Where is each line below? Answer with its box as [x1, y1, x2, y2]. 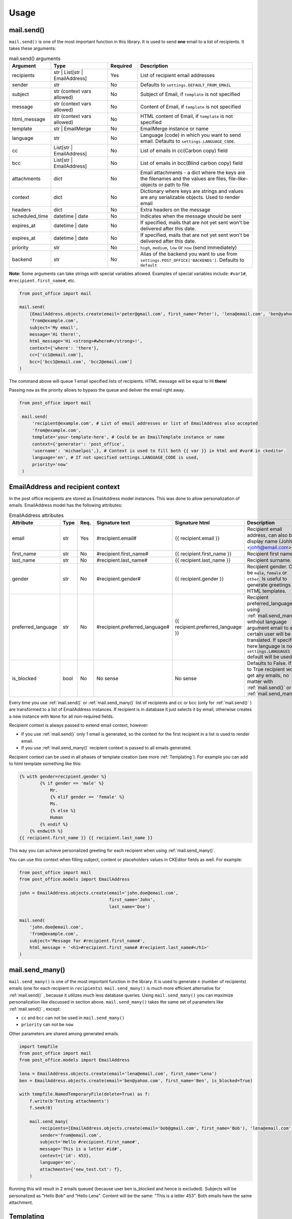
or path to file [158, 181, 189, 188]
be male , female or [247, 569, 287, 576]
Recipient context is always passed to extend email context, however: [9, 722, 148, 728]
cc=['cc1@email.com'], [29, 352, 84, 358]
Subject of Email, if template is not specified [140, 91, 240, 98]
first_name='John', [109, 897, 156, 903]
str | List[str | [54, 69, 83, 76]
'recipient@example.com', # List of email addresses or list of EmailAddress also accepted [32, 421, 258, 426]
